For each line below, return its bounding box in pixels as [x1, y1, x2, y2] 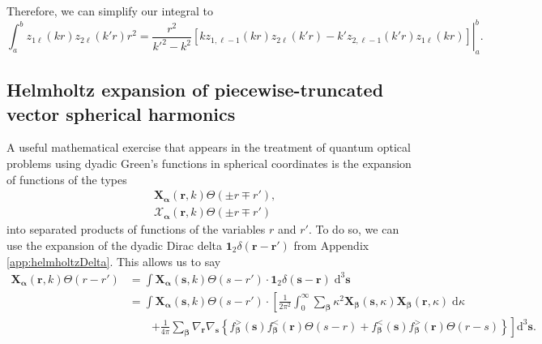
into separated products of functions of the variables [6, 221, 266, 238]
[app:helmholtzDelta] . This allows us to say [6, 252, 221, 269]
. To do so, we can [308, 221, 399, 238]
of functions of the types [6, 170, 127, 187]
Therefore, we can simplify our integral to [6, 2, 213, 19]
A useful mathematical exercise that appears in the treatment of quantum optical [6, 139, 411, 156]
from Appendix [293, 236, 369, 253]
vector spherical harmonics [6, 101, 236, 126]
